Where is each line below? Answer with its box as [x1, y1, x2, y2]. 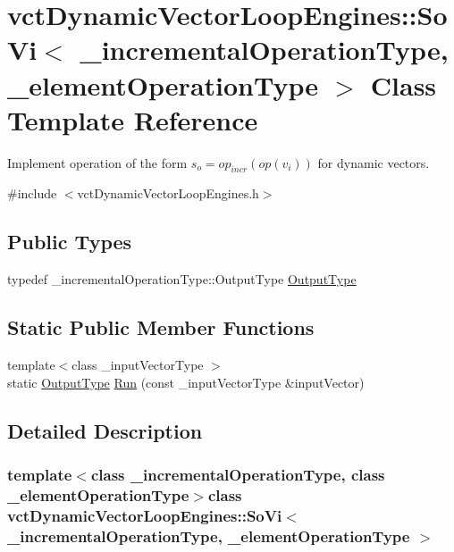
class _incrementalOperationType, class [90, 463, 385, 485]
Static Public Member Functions [7, 314, 315, 341]
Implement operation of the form [7, 153, 188, 171]
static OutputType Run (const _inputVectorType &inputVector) [7, 372, 365, 391]
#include [7, 184, 57, 203]
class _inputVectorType [71, 355, 204, 374]
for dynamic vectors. [317, 153, 430, 171]
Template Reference [7, 101, 258, 138]
